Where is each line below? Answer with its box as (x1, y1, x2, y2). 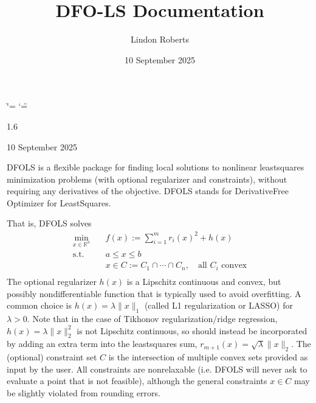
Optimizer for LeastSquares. (7, 196, 111, 209)
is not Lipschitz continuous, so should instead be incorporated (77, 324, 307, 337)
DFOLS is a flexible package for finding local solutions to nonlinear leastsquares (7, 161, 304, 173)
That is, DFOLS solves (7, 217, 92, 230)
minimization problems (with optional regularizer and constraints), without (7, 172, 287, 185)
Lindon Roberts (131, 33, 189, 46)
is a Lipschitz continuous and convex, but (126, 275, 281, 287)
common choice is (7, 299, 72, 312)
